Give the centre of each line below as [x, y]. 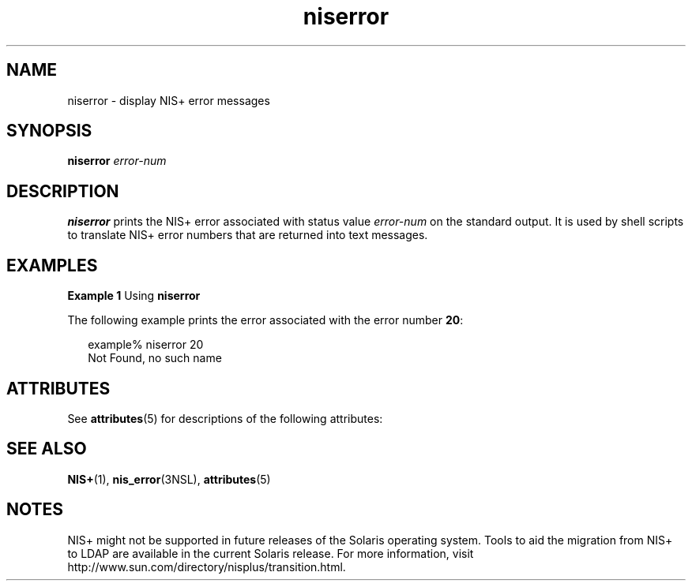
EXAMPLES [52, 265]
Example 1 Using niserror [134, 296]
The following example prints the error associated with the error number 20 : [265, 320]
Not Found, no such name [155, 358]
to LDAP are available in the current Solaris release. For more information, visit [271, 553]
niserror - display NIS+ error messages [169, 100]
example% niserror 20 [146, 345]
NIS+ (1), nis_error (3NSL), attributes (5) [169, 479]
